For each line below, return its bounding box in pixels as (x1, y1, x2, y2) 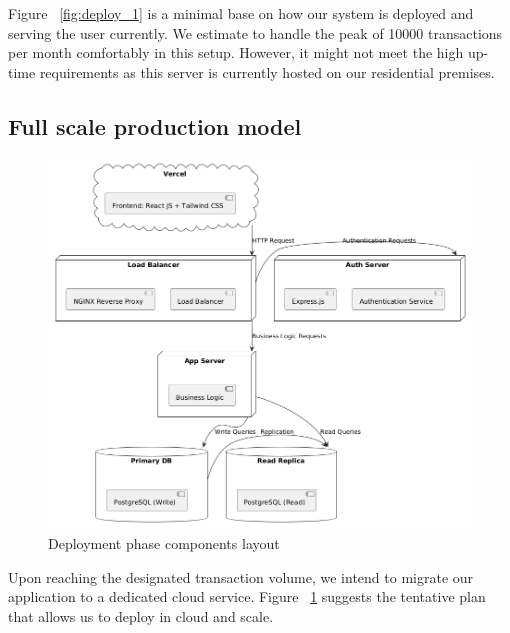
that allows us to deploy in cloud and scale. (8, 605, 274, 626)
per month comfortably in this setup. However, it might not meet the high (8, 42, 464, 63)
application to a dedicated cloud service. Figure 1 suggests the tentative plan (8, 586, 486, 607)
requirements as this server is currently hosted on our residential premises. (39, 61, 495, 82)
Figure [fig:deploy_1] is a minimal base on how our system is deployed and (8, 3, 474, 23)
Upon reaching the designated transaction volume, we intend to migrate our (8, 566, 474, 587)
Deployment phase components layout (48, 532, 280, 553)
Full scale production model (8, 110, 302, 141)
